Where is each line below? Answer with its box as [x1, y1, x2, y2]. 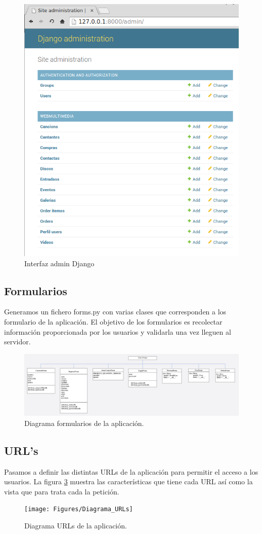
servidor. [4, 336, 31, 347]
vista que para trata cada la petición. [4, 486, 119, 496]
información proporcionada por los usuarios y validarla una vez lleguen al [4, 326, 231, 337]
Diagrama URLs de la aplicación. [24, 520, 127, 531]
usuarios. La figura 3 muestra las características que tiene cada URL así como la [4, 476, 253, 487]
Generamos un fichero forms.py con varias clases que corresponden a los [4, 306, 227, 317]
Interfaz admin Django [24, 258, 95, 268]
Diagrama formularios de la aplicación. [24, 417, 144, 428]
